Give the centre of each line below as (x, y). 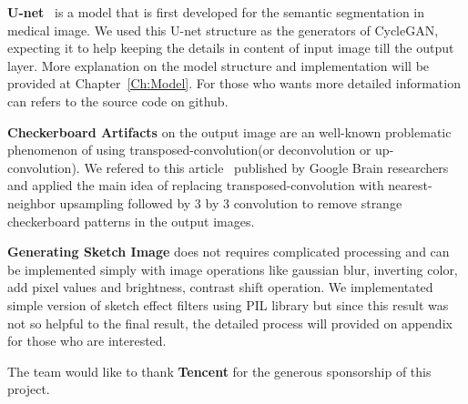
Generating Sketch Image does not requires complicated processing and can (229, 252)
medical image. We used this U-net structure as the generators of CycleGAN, (223, 30)
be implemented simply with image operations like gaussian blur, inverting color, (233, 269)
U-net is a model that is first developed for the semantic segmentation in (216, 12)
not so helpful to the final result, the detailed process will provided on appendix (230, 323)
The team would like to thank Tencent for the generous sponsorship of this (219, 371)
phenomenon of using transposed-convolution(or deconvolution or (189, 150)
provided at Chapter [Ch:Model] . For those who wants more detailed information (234, 83)
